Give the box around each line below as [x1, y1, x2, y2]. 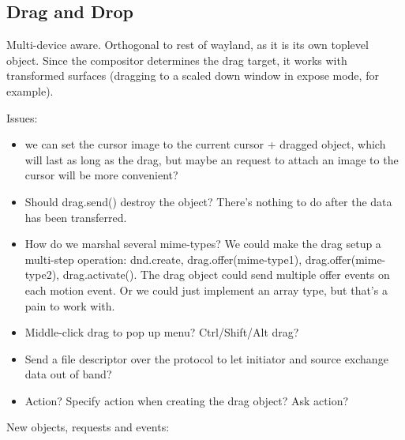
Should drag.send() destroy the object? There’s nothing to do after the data [24, 193, 392, 209]
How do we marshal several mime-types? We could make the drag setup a [24, 235, 381, 252]
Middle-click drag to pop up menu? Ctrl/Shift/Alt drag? [24, 324, 299, 340]
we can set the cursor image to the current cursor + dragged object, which [24, 136, 386, 152]
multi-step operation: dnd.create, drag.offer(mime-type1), [24, 250, 302, 267]
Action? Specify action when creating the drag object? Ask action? [24, 392, 349, 408]
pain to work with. [24, 297, 115, 314]
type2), [24, 266, 59, 283]
